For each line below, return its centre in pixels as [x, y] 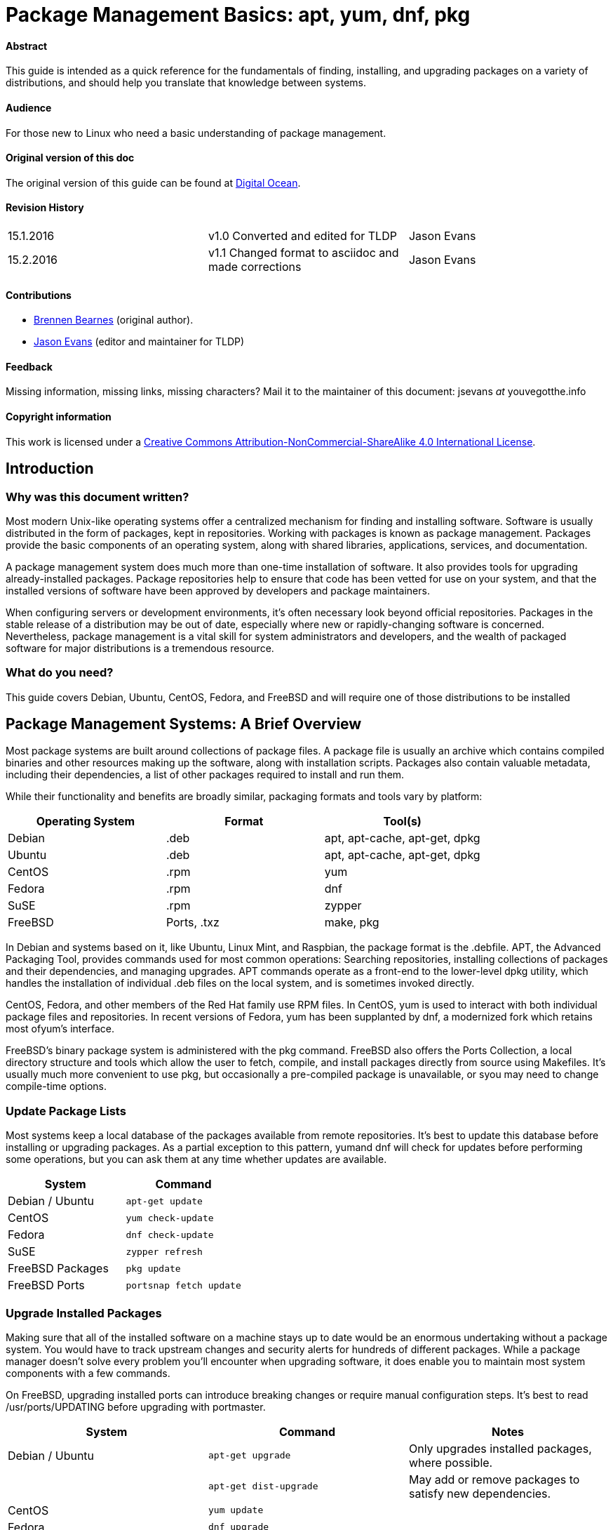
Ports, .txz [193, 923]
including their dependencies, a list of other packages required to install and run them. [205, 775]
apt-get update [164, 1201]
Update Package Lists [66, 1111]
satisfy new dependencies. [480, 1493]
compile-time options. [56, 1086]
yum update [236, 1510]
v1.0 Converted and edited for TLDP [302, 236]
